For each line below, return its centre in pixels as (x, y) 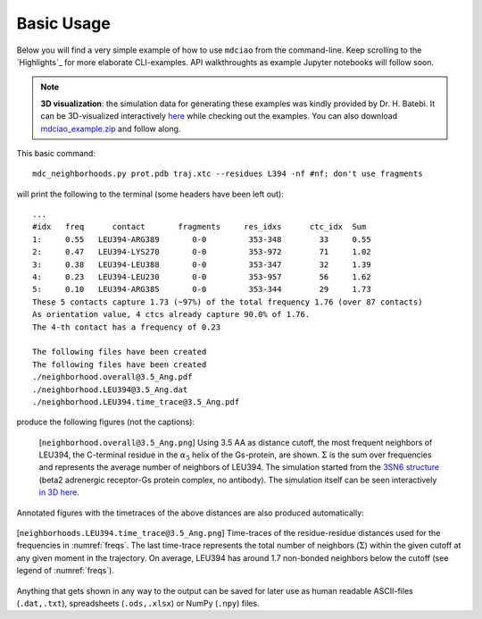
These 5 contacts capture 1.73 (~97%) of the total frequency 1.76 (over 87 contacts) (228, 302)
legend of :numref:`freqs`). (66, 571)
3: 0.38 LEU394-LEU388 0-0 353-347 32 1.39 (202, 264)
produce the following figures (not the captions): (106, 422)
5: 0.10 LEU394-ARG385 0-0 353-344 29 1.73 (202, 289)
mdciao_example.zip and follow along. (111, 129)
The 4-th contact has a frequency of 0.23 (127, 327)
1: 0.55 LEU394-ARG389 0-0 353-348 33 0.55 (202, 239)
